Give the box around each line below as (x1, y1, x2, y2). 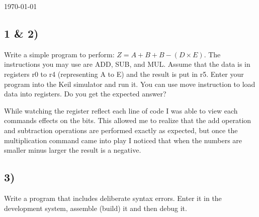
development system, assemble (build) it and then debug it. (4, 202, 187, 213)
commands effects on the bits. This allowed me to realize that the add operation (4, 115, 251, 126)
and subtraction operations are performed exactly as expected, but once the (4, 125, 238, 135)
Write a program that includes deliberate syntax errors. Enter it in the (4, 192, 222, 203)
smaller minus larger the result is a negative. (4, 145, 141, 155)
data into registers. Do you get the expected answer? (4, 88, 166, 99)
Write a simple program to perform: (4, 49, 115, 59)
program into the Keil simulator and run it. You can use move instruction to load (4, 78, 255, 89)
